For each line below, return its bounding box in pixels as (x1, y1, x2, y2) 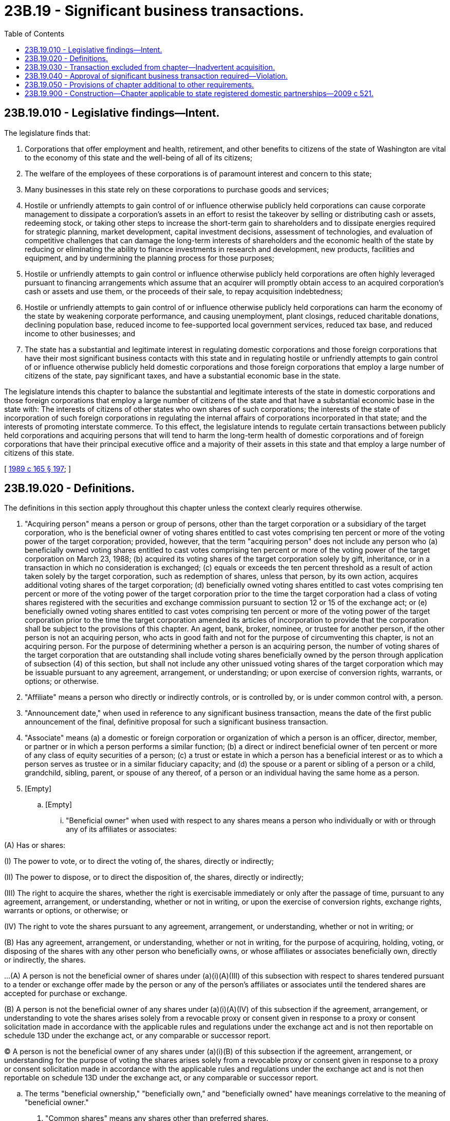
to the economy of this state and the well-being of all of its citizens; (25, 153, 253, 162)
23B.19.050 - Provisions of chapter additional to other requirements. (25, 80, 254, 89)
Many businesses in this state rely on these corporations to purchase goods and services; (25, 185, 329, 194)
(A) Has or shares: (4, 841, 66, 850)
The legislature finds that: (4, 128, 90, 137)
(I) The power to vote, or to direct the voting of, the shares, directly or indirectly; (4, 857, 274, 866)
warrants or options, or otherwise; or (4, 906, 128, 915)
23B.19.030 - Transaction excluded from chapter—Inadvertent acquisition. (25, 62, 275, 71)
